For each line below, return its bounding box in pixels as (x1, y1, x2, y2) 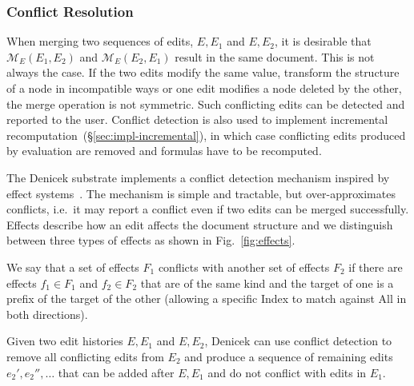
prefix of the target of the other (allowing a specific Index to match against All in (6, 290, 407, 307)
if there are (348, 258, 403, 275)
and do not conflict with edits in (207, 364, 367, 380)
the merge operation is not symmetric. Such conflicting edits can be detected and (6, 95, 405, 112)
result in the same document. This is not (175, 48, 375, 65)
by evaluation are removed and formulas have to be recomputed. (6, 142, 322, 159)
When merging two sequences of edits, (6, 33, 194, 50)
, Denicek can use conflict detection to (204, 332, 392, 349)
